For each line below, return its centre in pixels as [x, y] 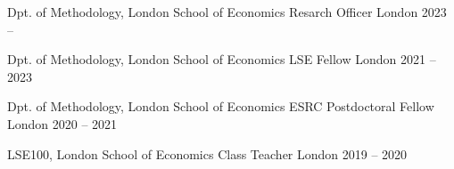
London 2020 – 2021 [62, 123]
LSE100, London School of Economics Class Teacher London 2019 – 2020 [207, 153]
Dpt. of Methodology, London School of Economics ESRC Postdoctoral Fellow [221, 106]
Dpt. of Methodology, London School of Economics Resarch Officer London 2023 [227, 12]
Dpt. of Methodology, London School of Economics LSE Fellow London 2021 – [222, 59]
